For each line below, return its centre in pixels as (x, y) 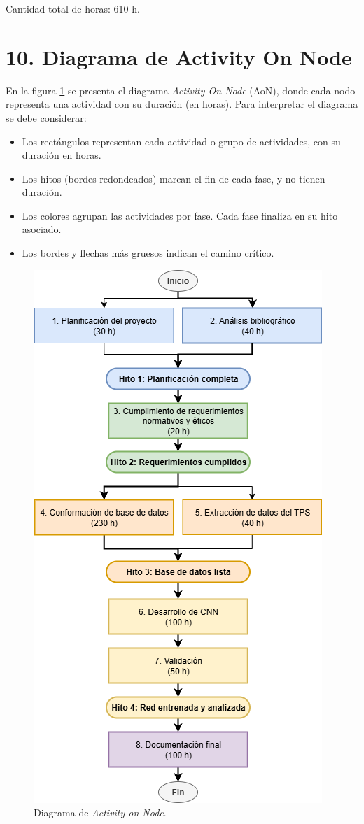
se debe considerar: (46, 117)
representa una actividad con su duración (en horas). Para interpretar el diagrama (182, 104)
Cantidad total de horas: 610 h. (73, 8)
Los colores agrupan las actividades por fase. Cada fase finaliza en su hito (180, 215)
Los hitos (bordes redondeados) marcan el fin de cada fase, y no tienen (174, 178)
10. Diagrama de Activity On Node (179, 56)
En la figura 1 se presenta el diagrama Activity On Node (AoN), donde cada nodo (181, 90)
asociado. (42, 229)
